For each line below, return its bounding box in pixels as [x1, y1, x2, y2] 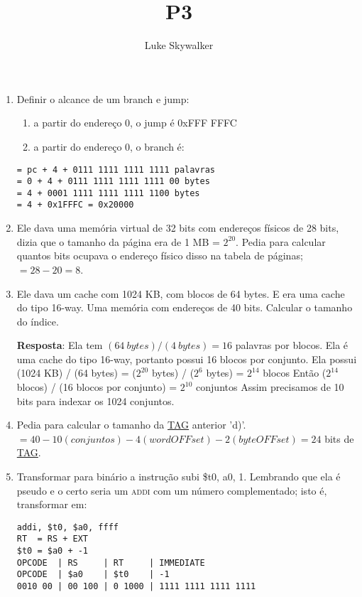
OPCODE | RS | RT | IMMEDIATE [16, 557, 205, 568]
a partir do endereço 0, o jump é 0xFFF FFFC [33, 115, 237, 130]
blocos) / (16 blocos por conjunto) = [16, 380, 177, 394]
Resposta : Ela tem [16, 338, 103, 353]
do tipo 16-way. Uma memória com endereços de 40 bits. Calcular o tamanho [16, 300, 353, 315]
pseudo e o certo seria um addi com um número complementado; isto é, [16, 483, 327, 497]
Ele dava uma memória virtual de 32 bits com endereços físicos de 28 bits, [16, 220, 339, 235]
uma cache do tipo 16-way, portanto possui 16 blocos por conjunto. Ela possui [16, 351, 357, 366]
